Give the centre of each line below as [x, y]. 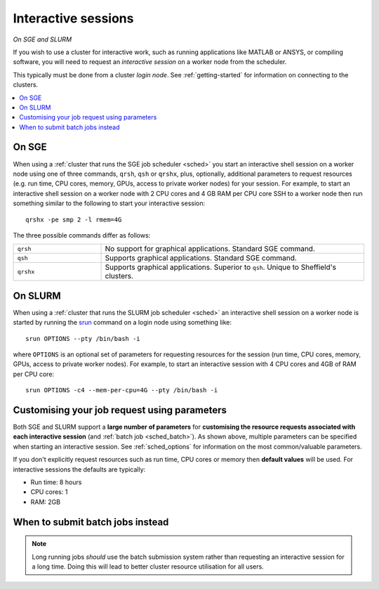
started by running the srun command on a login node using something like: [122, 323]
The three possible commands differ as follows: [82, 235]
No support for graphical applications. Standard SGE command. [210, 249]
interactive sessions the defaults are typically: [79, 469]
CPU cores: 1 [49, 492]
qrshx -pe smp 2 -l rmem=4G [74, 219]
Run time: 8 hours [56, 482]
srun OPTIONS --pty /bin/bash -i [83, 338]
